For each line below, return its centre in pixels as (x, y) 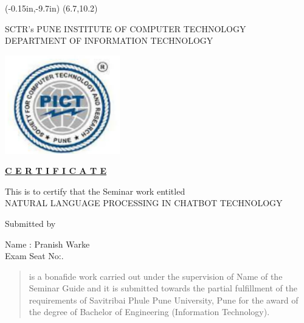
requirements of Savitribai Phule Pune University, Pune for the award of (164, 300)
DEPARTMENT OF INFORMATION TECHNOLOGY (109, 40)
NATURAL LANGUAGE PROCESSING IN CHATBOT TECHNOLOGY (144, 203)
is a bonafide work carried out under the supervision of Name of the (156, 276)
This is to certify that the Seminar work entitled (95, 191)
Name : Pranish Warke (47, 244)
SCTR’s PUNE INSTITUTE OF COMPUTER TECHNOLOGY (126, 28)
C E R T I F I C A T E (56, 171)
